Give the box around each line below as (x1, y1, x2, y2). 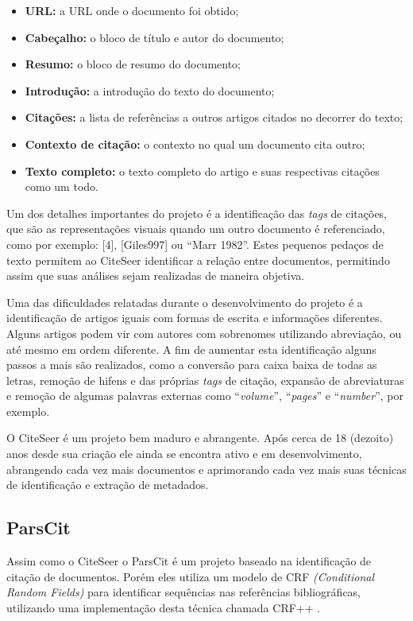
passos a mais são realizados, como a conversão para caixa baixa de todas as (6, 356, 377, 373)
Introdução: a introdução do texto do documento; (25, 82, 275, 99)
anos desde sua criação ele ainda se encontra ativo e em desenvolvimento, (6, 445, 362, 462)
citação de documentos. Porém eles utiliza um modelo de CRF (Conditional (6, 568, 375, 584)
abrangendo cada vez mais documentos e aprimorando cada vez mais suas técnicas (6, 460, 407, 477)
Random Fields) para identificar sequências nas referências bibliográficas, (6, 584, 361, 600)
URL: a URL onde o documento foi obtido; (25, 2, 239, 18)
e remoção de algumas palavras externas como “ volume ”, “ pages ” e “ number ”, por (6, 387, 403, 404)
